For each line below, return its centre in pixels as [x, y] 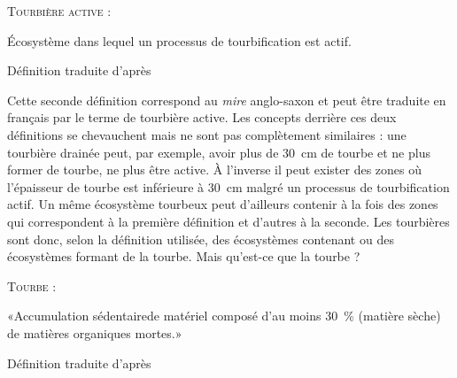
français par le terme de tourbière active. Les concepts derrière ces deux [202, 117]
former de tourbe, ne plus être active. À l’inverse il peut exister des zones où [215, 170]
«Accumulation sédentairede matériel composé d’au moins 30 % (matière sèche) [224, 316]
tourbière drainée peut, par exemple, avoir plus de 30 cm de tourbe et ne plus [219, 152]
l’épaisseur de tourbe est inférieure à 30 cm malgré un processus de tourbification [228, 186]
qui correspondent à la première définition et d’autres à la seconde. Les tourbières [228, 221]
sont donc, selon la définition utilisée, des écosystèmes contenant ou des [201, 239]
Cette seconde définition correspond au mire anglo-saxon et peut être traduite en [227, 100]
